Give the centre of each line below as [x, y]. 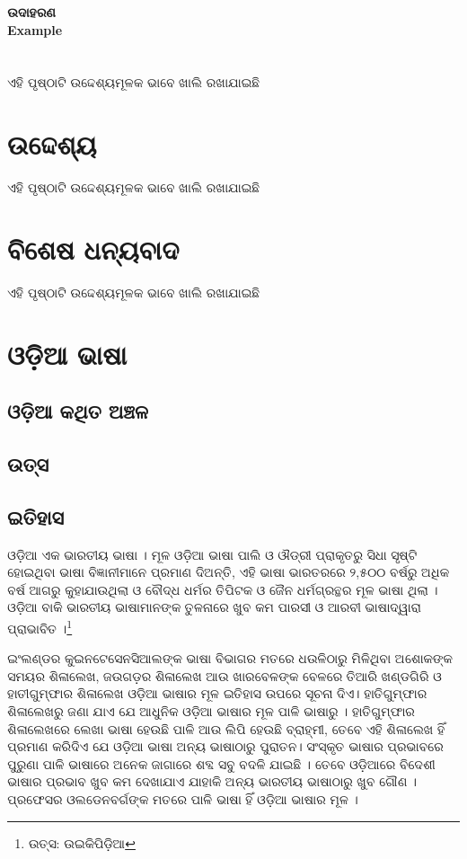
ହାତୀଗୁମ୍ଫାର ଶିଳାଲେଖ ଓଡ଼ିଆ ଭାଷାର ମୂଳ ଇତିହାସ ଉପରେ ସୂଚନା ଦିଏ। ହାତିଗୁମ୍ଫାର [217, 693]
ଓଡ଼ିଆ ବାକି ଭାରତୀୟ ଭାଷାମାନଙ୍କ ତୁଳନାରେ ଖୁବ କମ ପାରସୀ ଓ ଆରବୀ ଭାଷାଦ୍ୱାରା [214, 607]
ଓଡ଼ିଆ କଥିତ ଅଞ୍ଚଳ [78, 411]
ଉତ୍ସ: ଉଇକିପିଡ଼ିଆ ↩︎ [82, 842]
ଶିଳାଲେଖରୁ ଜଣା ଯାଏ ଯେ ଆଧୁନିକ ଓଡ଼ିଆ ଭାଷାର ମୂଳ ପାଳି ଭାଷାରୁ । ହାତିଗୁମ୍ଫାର [211, 710]
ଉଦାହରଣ [31, 12]
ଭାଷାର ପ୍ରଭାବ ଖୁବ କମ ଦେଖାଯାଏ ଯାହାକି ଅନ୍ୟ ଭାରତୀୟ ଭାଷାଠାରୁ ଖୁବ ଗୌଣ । [212, 781]
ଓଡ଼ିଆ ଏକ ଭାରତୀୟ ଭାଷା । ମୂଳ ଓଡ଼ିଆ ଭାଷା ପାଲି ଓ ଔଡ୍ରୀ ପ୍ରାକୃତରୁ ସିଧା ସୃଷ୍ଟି [212, 554]
